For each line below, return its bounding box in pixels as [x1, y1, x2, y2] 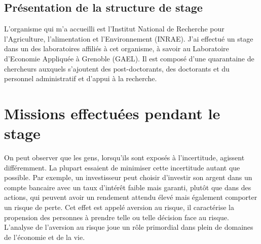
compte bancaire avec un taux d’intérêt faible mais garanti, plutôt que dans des [4, 182, 251, 192]
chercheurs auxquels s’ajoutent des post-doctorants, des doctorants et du [4, 63, 230, 74]
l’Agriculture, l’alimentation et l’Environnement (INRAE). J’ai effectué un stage [4, 33, 253, 44]
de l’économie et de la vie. [4, 231, 85, 242]
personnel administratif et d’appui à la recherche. [4, 73, 157, 84]
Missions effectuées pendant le [4, 102, 220, 123]
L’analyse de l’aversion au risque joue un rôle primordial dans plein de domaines [4, 222, 253, 232]
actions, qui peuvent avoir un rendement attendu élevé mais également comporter [4, 192, 257, 202]
